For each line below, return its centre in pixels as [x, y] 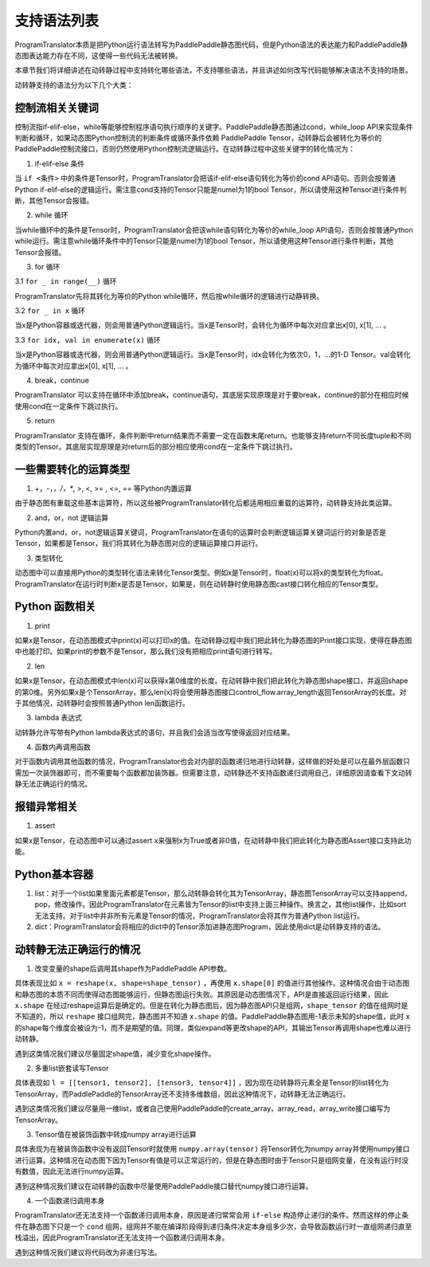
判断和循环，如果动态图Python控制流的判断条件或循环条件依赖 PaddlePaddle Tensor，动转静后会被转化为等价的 [198, 138]
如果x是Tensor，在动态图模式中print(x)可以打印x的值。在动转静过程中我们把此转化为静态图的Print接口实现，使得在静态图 [213, 640]
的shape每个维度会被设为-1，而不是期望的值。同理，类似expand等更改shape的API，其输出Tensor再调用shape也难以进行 [213, 1027]
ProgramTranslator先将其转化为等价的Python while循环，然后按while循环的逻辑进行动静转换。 [169, 296]
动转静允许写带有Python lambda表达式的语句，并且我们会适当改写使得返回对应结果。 [154, 732]
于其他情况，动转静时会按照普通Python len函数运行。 [102, 703]
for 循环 [47, 266]
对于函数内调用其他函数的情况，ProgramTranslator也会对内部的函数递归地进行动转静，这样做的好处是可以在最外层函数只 [212, 762]
